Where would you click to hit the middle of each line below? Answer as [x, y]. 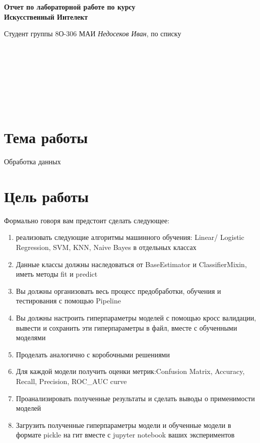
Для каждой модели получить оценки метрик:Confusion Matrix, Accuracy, [130, 371]
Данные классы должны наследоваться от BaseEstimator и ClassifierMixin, [131, 264]
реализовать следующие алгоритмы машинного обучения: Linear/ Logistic [130, 237]
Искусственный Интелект [46, 16]
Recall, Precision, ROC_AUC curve [71, 381]
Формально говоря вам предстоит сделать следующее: [87, 220]
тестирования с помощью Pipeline [68, 301]
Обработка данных [32, 162]
